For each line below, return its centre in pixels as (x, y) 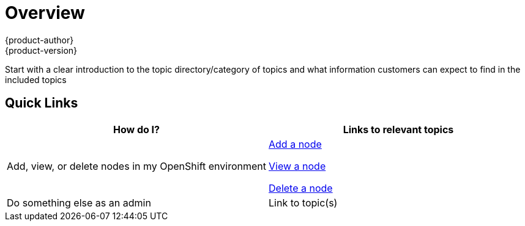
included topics (36, 79)
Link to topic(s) (303, 202)
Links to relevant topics (398, 129)
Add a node (295, 144)
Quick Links (42, 103)
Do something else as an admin (79, 202)
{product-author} (39, 40)
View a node (297, 166)
